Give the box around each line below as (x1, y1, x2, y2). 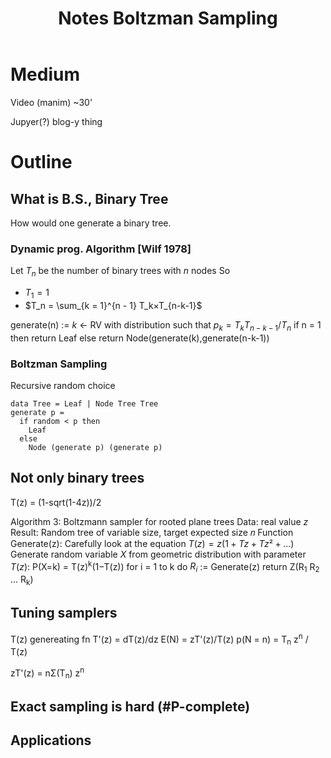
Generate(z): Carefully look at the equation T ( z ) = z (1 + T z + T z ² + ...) (10, 537, 295, 549)
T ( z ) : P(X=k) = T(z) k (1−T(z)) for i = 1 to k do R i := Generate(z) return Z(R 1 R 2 (10, 558, 320, 575)
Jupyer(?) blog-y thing (10, 115, 103, 127)
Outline (10, 151, 73, 174)
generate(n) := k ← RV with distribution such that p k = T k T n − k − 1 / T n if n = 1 (10, 318, 322, 333)
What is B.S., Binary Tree (10, 190, 169, 207)
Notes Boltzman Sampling (58, 7, 278, 30)
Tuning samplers (10, 605, 118, 622)
